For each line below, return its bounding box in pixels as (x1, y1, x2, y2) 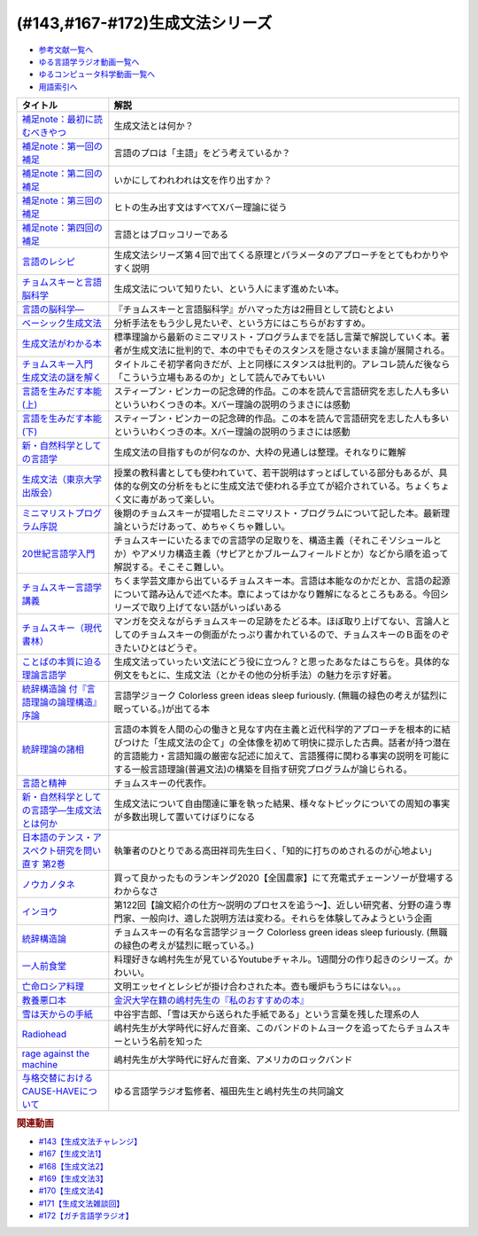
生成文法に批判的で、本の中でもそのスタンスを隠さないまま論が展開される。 (131, 344, 451, 356)
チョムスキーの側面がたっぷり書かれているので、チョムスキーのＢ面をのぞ (140, 629, 451, 641)
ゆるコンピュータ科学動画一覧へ (38, 69, 155, 80)
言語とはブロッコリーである (113, 229, 229, 241)
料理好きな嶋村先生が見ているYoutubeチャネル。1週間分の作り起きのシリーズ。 (113, 953, 444, 966)
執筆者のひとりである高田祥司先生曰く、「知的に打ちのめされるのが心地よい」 (113, 845, 437, 857)
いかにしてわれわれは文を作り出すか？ (113, 174, 273, 186)
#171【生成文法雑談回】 (38, 1198, 125, 1209)
